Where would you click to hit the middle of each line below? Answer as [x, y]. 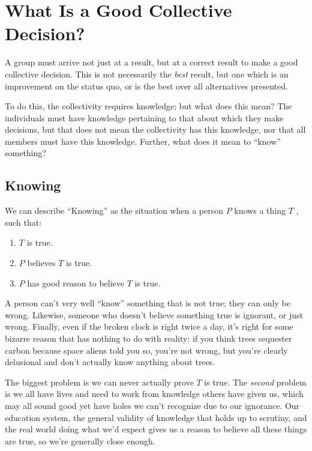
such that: [23, 222]
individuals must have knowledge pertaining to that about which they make [144, 117]
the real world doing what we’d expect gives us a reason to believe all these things [156, 429]
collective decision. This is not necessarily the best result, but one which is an [147, 74]
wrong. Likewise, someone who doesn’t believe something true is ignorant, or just [154, 314]
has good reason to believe [76, 283]
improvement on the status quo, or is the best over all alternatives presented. [146, 86]
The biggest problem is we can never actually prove [99, 382]
